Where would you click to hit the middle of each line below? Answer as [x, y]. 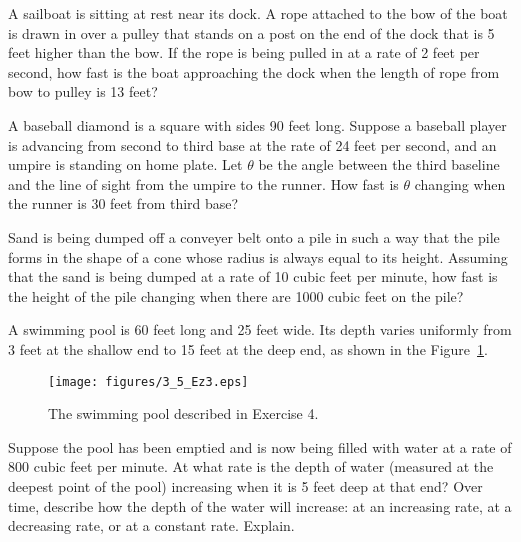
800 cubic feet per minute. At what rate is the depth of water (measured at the [251, 466]
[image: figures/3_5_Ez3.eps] [148, 381]
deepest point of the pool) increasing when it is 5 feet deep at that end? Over [245, 485]
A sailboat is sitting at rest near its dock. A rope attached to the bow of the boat [258, 13]
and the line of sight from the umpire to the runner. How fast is [203, 183]
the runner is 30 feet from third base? [123, 203]
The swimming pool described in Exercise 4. [183, 413]
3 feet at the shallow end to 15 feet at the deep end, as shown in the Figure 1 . [248, 348]
